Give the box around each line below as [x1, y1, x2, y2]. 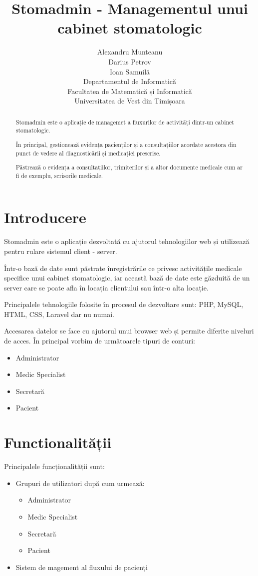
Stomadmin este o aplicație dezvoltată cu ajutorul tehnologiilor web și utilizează [4, 236, 250, 246]
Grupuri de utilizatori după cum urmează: [15, 477, 145, 488]
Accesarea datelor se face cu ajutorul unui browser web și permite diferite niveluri [4, 325, 254, 336]
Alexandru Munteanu [97, 46, 163, 57]
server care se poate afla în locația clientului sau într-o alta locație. [4, 282, 209, 292]
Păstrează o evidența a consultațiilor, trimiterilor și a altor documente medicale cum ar [15, 163, 243, 171]
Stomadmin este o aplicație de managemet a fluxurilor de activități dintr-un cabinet [15, 117, 234, 126]
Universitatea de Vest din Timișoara [74, 95, 185, 106]
